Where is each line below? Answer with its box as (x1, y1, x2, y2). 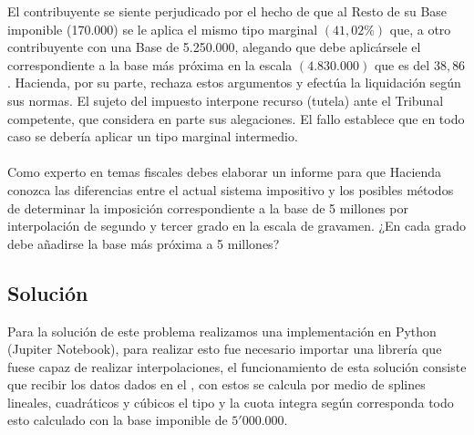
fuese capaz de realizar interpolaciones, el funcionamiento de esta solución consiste (7, 357, 467, 376)
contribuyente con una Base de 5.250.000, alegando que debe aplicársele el (7, 37, 421, 57)
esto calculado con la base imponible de (7, 410, 228, 430)
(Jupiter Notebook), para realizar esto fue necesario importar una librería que (7, 339, 442, 358)
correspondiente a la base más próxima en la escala (7, 55, 293, 74)
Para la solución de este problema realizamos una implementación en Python (7, 321, 437, 340)
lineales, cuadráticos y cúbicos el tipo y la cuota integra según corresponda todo (7, 392, 454, 411)
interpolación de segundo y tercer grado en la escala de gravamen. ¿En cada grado (7, 216, 467, 235)
